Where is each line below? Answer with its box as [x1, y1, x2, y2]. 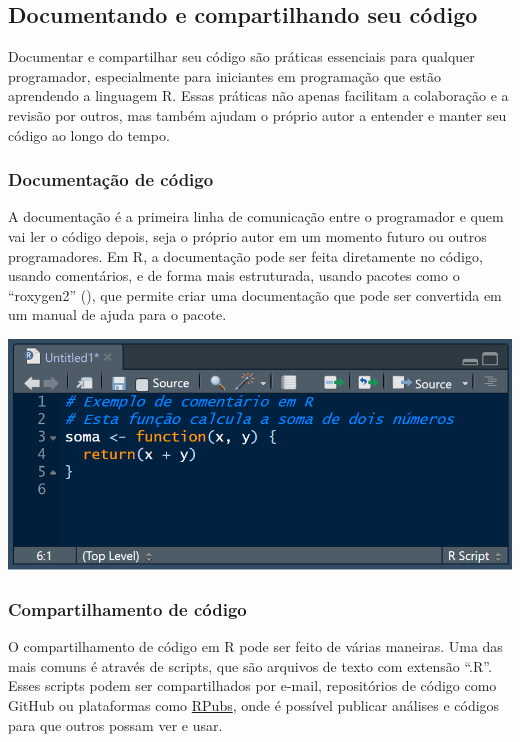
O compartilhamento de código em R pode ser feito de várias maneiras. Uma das [8, 636, 503, 657]
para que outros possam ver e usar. [8, 714, 223, 735]
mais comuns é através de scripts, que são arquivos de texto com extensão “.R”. [8, 655, 492, 676]
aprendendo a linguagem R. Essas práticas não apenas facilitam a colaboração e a [8, 85, 509, 106]
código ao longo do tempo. [8, 124, 170, 145]
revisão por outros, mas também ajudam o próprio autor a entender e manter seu [8, 104, 507, 125]
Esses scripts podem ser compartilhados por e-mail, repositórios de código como [8, 675, 497, 696]
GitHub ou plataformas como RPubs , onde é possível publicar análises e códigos [8, 695, 500, 716]
